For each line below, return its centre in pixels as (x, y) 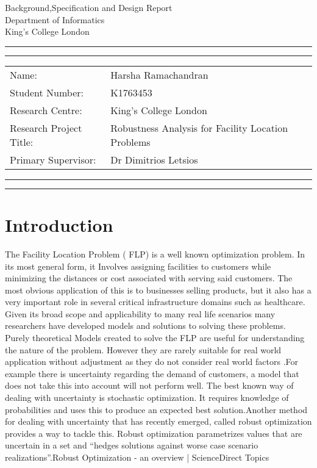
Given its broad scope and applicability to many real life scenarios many (140, 313)
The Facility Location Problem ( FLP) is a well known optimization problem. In (155, 254)
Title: (22, 142)
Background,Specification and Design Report (89, 7)
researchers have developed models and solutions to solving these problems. (145, 326)
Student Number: (47, 92)
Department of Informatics (55, 19)
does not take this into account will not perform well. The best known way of (149, 385)
